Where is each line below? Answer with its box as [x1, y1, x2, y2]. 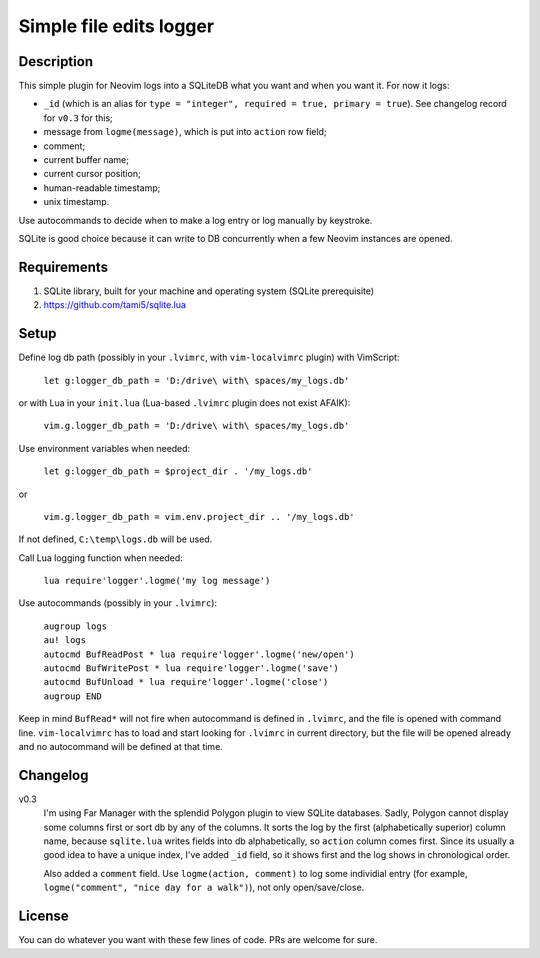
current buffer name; [43, 154, 130, 166]
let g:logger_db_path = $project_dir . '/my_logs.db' [43, 466, 313, 477]
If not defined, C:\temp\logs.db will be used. [18, 533, 213, 545]
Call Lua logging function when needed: [18, 551, 184, 564]
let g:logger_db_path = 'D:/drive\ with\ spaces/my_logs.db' [43, 375, 350, 386]
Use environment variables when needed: [18, 442, 191, 454]
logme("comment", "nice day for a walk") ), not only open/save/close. [43, 881, 365, 894]
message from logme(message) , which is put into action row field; [43, 126, 327, 138]
